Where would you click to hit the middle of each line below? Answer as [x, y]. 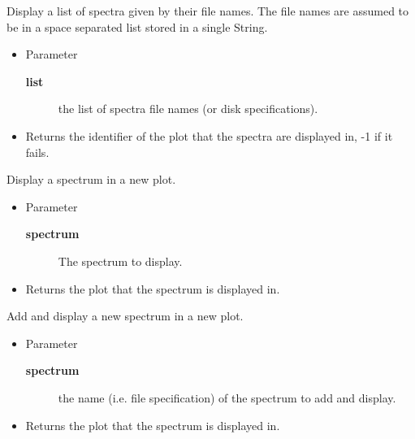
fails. [37, 152]
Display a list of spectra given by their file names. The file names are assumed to [208, 11]
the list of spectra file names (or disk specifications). [188, 109]
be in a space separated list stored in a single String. [137, 26]
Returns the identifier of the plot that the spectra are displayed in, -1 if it [209, 135]
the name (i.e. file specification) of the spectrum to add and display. [227, 397]
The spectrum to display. [120, 261]
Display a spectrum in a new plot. [91, 179]
